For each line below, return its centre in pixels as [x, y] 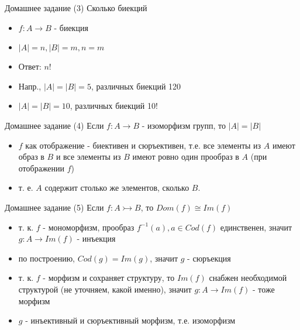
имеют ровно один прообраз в [186, 157]
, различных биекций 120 [136, 86]
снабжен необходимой [248, 278]
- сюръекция [209, 258]
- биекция [71, 27]
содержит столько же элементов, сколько [117, 188]
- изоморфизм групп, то [184, 125]
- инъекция [96, 238]
